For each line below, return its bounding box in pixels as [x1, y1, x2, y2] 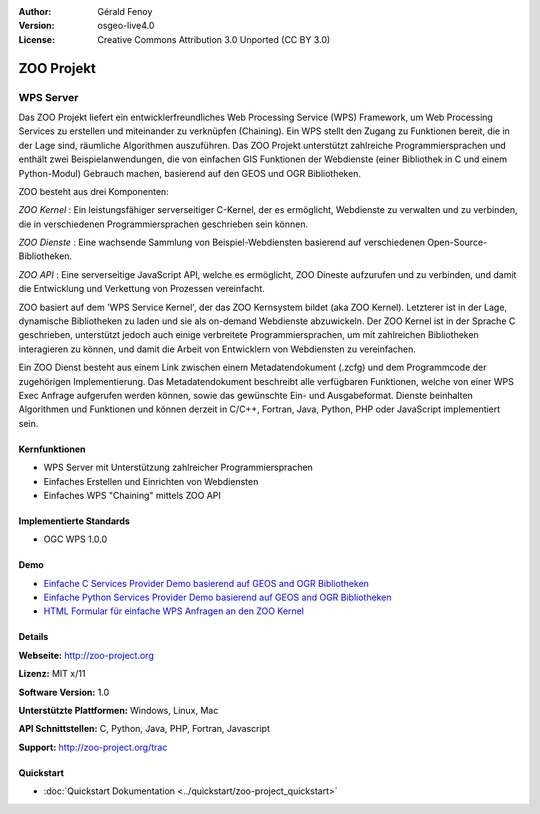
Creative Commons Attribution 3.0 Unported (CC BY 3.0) [97, 33, 331, 45]
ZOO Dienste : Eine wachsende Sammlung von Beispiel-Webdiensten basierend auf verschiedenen [18, 236, 425, 249]
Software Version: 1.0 [18, 686, 110, 698]
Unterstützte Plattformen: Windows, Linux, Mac [18, 705, 219, 717]
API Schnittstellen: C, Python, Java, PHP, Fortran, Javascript [18, 723, 270, 735]
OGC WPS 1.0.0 [43, 533, 108, 545]
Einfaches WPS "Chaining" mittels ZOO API [43, 489, 222, 501]
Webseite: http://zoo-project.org [18, 649, 154, 661]
